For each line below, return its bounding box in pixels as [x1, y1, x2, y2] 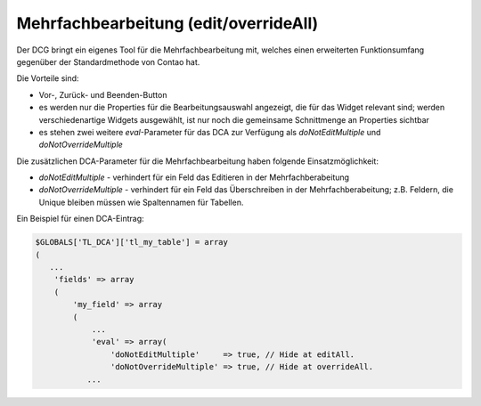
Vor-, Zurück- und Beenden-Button [38, 89, 167, 100]
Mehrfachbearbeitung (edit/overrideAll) [16, 13, 319, 33]
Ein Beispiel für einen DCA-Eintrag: [16, 214, 144, 224]
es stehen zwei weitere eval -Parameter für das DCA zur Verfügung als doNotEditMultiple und [38, 126, 381, 137]
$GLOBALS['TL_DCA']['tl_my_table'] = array [35, 237, 229, 248]
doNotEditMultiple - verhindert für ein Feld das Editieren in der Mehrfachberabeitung [38, 172, 350, 183]
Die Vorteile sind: [16, 73, 79, 84]
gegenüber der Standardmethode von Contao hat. [16, 56, 200, 67]
